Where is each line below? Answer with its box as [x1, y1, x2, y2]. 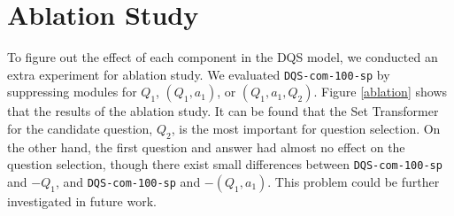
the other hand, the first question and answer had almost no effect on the [7, 137, 405, 156]
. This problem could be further [267, 173, 440, 191]
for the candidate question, [7, 119, 153, 137]
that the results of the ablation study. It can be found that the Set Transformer [7, 102, 439, 120]
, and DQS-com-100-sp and [55, 173, 201, 191]
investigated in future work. [7, 192, 157, 211]
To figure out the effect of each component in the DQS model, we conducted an [7, 48, 438, 66]
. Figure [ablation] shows [313, 82, 448, 101]
